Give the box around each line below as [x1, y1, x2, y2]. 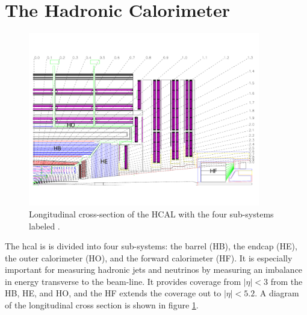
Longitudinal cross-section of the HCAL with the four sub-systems [29, 207, 274, 220]
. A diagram [255, 287, 299, 299]
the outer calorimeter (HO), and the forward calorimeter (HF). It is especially [5, 251, 293, 264]
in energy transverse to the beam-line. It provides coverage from [5, 275, 241, 287]
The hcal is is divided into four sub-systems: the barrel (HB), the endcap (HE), [5, 240, 297, 252]
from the [270, 275, 303, 287]
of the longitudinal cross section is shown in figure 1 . [5, 299, 199, 311]
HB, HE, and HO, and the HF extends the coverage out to [5, 287, 222, 299]
